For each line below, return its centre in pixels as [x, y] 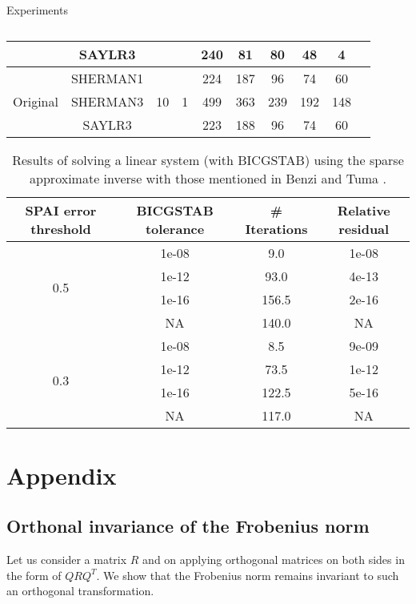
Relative [364, 210]
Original [36, 101]
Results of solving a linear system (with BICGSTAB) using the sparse [208, 159]
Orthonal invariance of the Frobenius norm [188, 526]
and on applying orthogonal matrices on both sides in [274, 560]
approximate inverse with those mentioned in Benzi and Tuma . [208, 178]
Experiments [37, 10]
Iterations [276, 228]
